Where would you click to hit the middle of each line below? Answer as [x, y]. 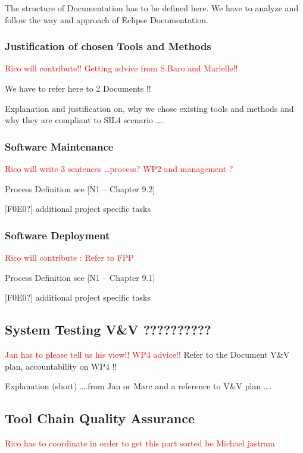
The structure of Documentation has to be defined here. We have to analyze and [152, 8]
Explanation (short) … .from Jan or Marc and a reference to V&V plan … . [138, 386]
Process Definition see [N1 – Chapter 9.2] [80, 188]
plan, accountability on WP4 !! [61, 366]
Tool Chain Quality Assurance [100, 418]
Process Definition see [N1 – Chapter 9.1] [80, 277]
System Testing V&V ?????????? [108, 329]
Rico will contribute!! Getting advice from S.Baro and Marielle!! [121, 68]
